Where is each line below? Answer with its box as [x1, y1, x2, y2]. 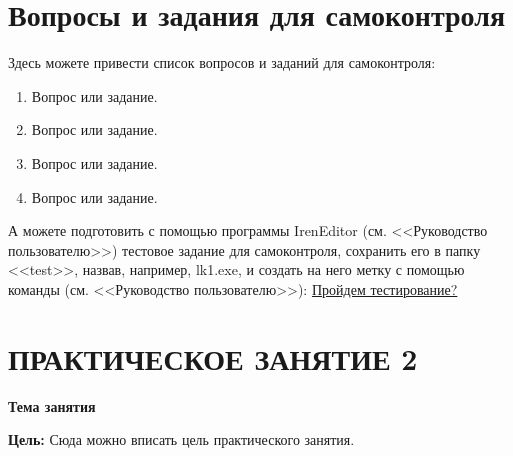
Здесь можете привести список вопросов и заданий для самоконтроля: [8, 52, 436, 73]
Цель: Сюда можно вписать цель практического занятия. [8, 429, 355, 450]
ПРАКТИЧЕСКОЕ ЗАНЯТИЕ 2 [8, 337, 418, 378]
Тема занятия [8, 395, 96, 416]
